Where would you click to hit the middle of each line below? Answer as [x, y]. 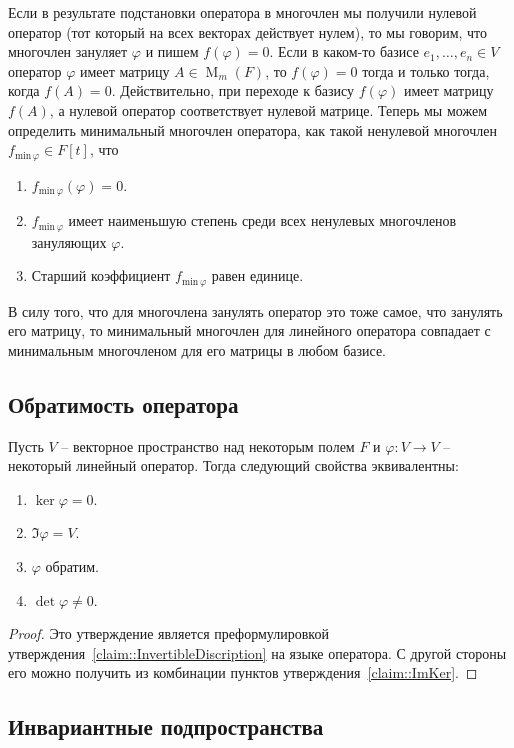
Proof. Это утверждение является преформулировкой [168, 633]
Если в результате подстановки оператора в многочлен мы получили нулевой [242, 12]
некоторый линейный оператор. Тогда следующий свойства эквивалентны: [233, 465]
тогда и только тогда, [426, 70]
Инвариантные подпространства [166, 726]
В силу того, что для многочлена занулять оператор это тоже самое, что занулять [255, 310]
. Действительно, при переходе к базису [233, 90]
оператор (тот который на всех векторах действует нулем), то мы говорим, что [248, 31]
